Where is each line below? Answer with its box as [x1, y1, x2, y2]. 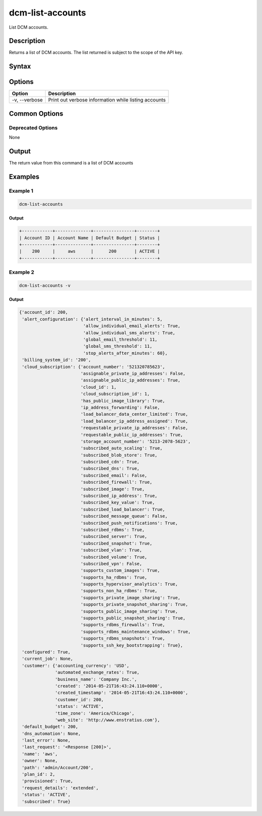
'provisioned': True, [22, 778, 73, 784]
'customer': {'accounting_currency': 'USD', [22, 663, 130, 668]
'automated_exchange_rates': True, [55, 670, 140, 675]
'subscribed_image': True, [80, 486, 145, 492]
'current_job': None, [22, 656, 73, 662]
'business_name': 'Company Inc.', [55, 676, 137, 682]
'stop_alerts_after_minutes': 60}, [83, 350, 168, 356]
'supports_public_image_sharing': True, [80, 608, 178, 614]
